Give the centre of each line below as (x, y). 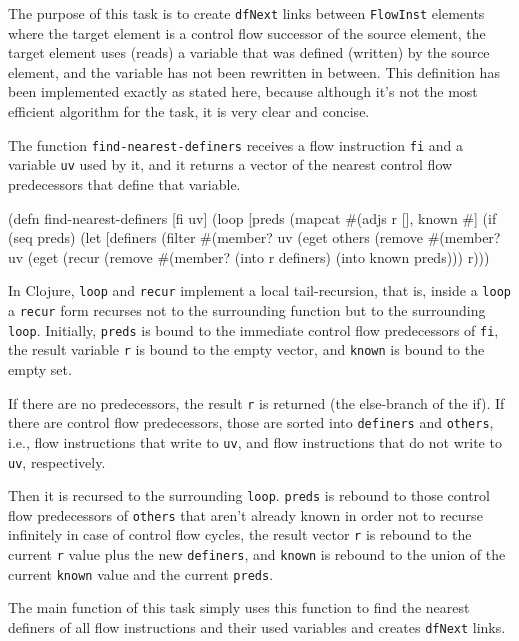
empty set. (40, 368)
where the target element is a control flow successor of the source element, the (247, 32)
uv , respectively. (57, 461)
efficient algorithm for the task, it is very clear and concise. (189, 111)
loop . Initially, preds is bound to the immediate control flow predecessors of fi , (253, 329)
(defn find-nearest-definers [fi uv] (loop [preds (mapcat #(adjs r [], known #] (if (252, 217)
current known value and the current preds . (141, 573)
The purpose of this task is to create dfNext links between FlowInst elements (246, 13)
